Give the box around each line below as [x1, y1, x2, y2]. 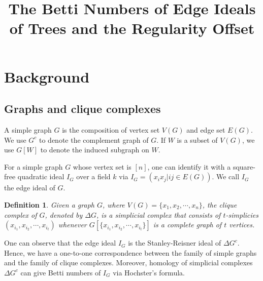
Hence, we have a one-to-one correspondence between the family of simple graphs [4, 247, 257, 258]
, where [102, 199, 125, 210]
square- [233, 161, 255, 172]
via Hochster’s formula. [113, 267, 185, 277]
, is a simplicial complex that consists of [96, 209, 221, 220]
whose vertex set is [73, 161, 131, 172]
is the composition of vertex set [62, 124, 160, 135]
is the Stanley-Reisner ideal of [128, 237, 221, 248]
